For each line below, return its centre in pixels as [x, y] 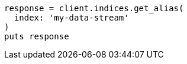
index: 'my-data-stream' [71, 18]
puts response [37, 36]
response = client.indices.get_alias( [94, 8]
